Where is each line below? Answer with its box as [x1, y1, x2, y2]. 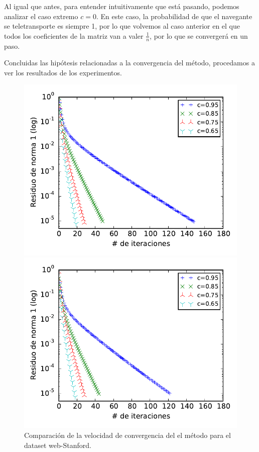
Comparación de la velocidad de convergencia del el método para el [24, 429, 231, 440]
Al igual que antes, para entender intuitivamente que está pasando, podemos [4, 1, 239, 11]
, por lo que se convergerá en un [150, 30, 248, 41]
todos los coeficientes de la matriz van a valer [4, 30, 144, 41]
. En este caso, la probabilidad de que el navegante [96, 11, 252, 21]
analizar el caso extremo [4, 11, 78, 21]
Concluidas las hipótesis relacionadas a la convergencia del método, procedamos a [4, 57, 255, 68]
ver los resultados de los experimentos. [4, 67, 122, 77]
